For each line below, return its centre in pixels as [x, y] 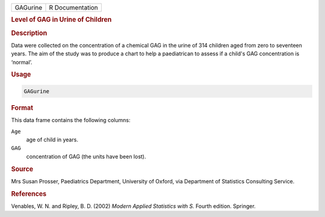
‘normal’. [22, 62]
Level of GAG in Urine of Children [61, 20]
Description [29, 33]
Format [22, 108]
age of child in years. [52, 139]
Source [22, 169]
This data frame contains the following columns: [71, 120]
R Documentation [74, 8]
